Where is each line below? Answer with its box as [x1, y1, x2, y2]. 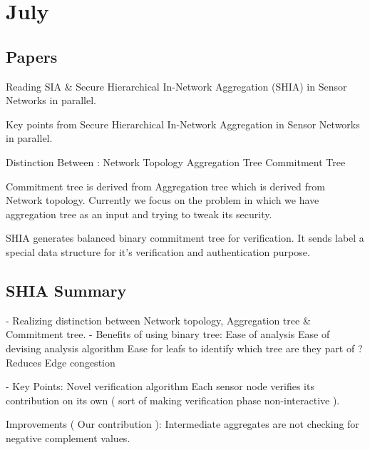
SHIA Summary [6, 279, 127, 301]
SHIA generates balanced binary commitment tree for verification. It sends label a [6, 230, 364, 245]
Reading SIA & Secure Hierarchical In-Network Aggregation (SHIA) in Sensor [6, 78, 347, 93]
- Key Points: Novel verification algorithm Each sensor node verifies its [6, 379, 314, 394]
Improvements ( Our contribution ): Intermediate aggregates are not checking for [6, 416, 359, 431]
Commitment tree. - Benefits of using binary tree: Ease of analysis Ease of [6, 327, 330, 342]
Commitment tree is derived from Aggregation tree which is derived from [6, 178, 325, 193]
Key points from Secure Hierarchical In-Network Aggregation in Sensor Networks [6, 116, 360, 131]
